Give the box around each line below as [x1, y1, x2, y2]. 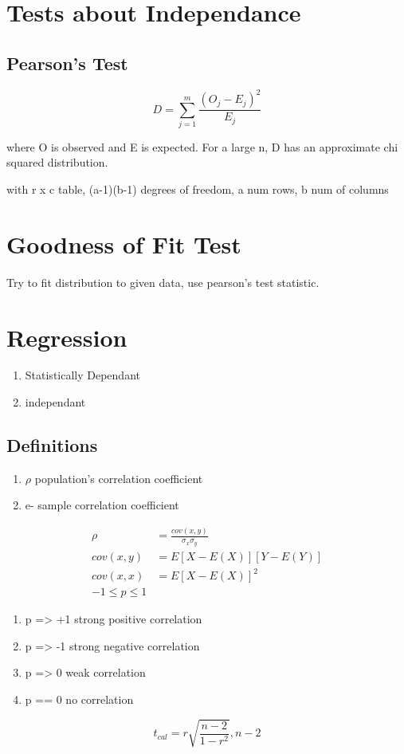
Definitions [6, 433, 98, 458]
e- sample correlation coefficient [25, 497, 179, 513]
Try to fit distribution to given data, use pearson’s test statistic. [6, 273, 320, 290]
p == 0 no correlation [25, 691, 134, 707]
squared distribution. [6, 154, 108, 171]
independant [25, 394, 86, 410]
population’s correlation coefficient [34, 469, 203, 486]
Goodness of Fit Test [6, 227, 241, 260]
